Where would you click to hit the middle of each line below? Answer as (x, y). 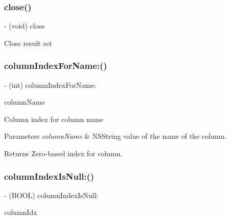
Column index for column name (54, 119)
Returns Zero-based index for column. (63, 153)
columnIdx (21, 212)
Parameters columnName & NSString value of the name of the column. (116, 136)
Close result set (28, 43)
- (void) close (25, 26)
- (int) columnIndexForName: (50, 84)
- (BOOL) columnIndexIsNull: (51, 195)
